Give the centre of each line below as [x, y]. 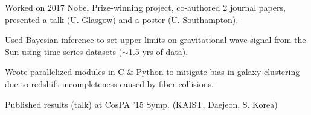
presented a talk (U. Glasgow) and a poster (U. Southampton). [122, 19]
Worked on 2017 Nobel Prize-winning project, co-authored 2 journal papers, [145, 7]
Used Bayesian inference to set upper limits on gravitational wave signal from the [155, 40]
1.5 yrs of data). [158, 51]
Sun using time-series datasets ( [64, 51]
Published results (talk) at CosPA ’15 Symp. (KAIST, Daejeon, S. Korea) [141, 104]
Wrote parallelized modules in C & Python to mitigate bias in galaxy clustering [152, 72]
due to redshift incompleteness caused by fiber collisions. [109, 83]
